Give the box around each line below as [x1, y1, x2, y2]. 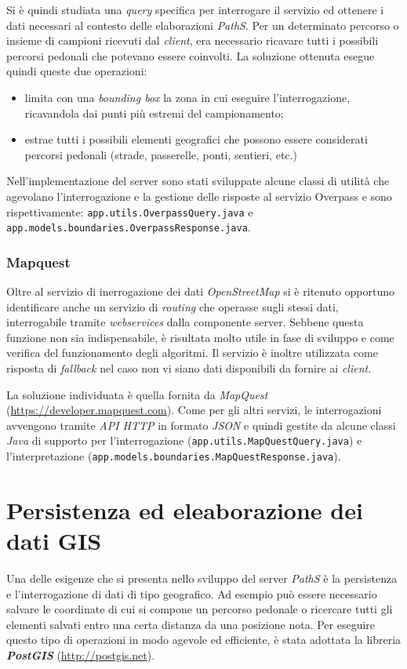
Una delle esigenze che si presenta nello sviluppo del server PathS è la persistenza [6, 570, 398, 587]
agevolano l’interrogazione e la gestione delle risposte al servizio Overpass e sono [6, 187, 392, 204]
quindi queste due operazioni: [6, 63, 147, 79]
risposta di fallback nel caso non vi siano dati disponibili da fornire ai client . [6, 360, 372, 376]
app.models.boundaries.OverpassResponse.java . [6, 219, 251, 235]
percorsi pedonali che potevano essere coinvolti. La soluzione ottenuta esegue [6, 47, 375, 64]
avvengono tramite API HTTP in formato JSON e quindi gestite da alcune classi [6, 416, 396, 433]
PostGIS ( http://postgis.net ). [6, 647, 155, 663]
